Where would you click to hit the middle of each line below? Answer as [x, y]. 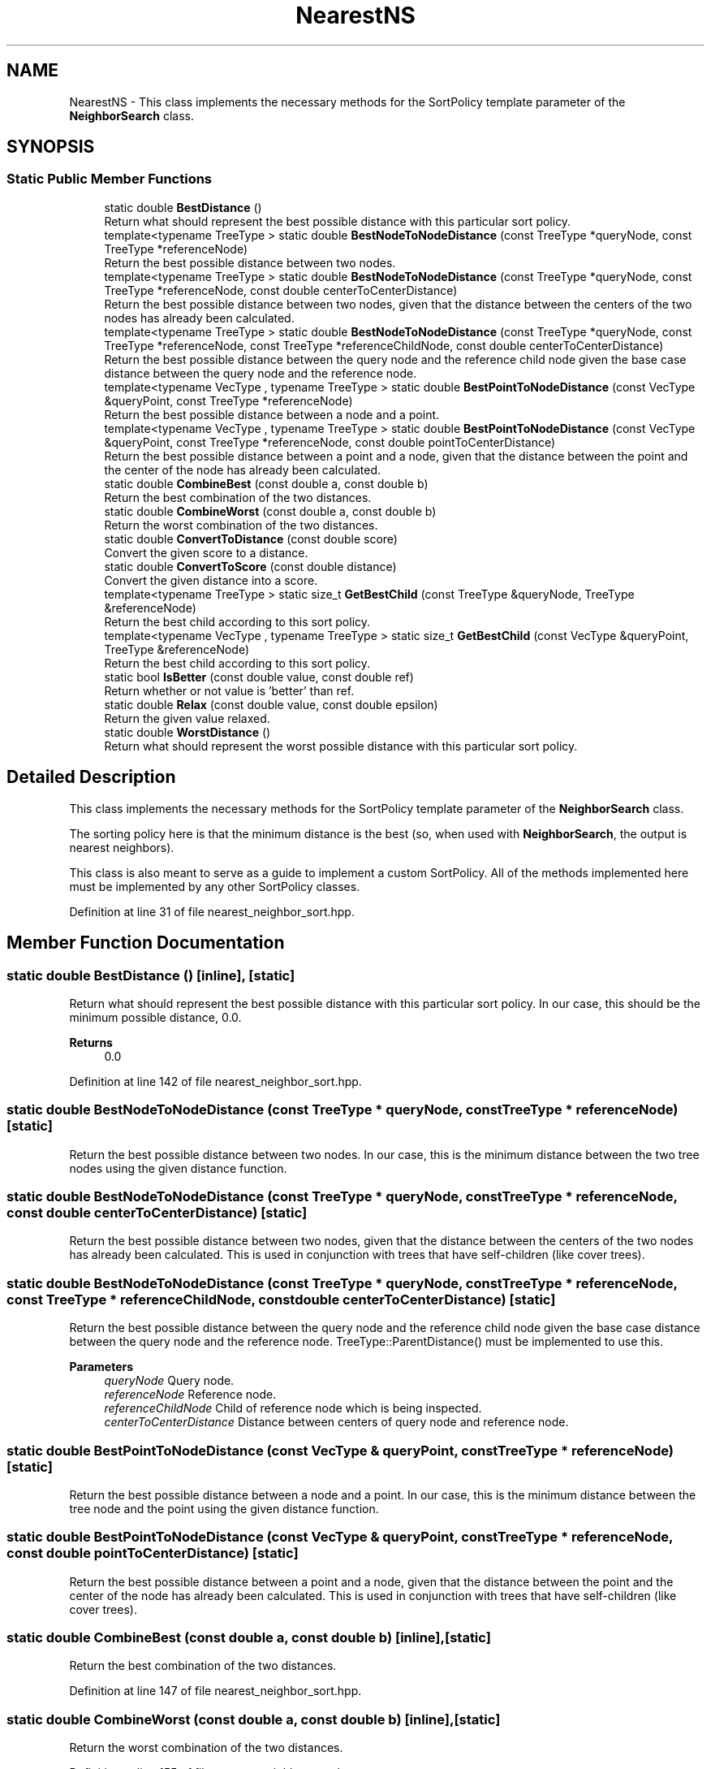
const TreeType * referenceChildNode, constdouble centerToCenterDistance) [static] [281, 1299]
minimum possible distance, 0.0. [155, 1017]
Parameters [101, 1367]
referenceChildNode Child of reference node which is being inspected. [293, 1408]
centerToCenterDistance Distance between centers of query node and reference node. [336, 1422]
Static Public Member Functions [110, 179]
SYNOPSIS [51, 147]
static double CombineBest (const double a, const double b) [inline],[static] [249, 1637]
